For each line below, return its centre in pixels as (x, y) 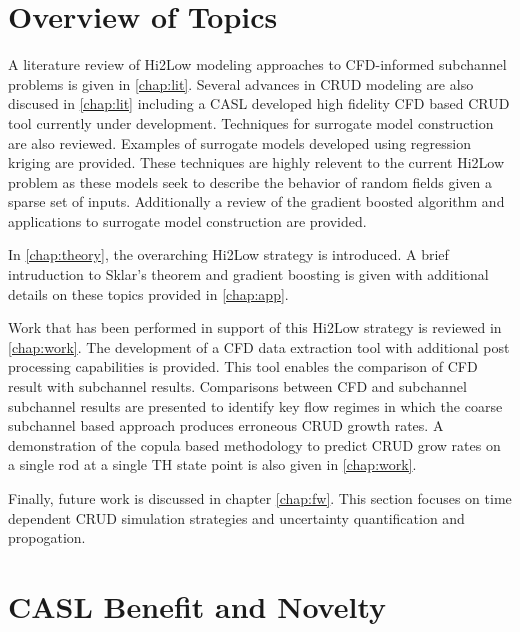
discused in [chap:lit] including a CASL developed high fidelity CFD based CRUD (259, 103)
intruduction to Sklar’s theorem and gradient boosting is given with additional (248, 274)
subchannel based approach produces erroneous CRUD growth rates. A (226, 425)
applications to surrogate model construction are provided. (187, 220)
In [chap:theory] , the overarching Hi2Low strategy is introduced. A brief (228, 254)
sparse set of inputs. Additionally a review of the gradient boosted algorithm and (256, 201)
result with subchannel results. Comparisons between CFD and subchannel (237, 386)
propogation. (47, 537)
